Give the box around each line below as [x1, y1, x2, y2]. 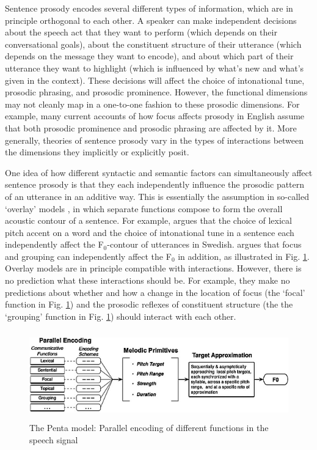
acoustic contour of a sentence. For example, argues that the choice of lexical [5, 214, 292, 227]
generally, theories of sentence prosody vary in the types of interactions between [5, 133, 304, 146]
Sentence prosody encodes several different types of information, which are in [5, 2, 293, 14]
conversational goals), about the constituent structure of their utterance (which [5, 37, 302, 50]
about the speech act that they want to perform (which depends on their [5, 26, 277, 39]
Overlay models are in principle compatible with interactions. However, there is [5, 262, 302, 275]
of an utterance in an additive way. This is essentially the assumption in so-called [5, 190, 309, 202]
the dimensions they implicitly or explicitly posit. [5, 146, 189, 158]
